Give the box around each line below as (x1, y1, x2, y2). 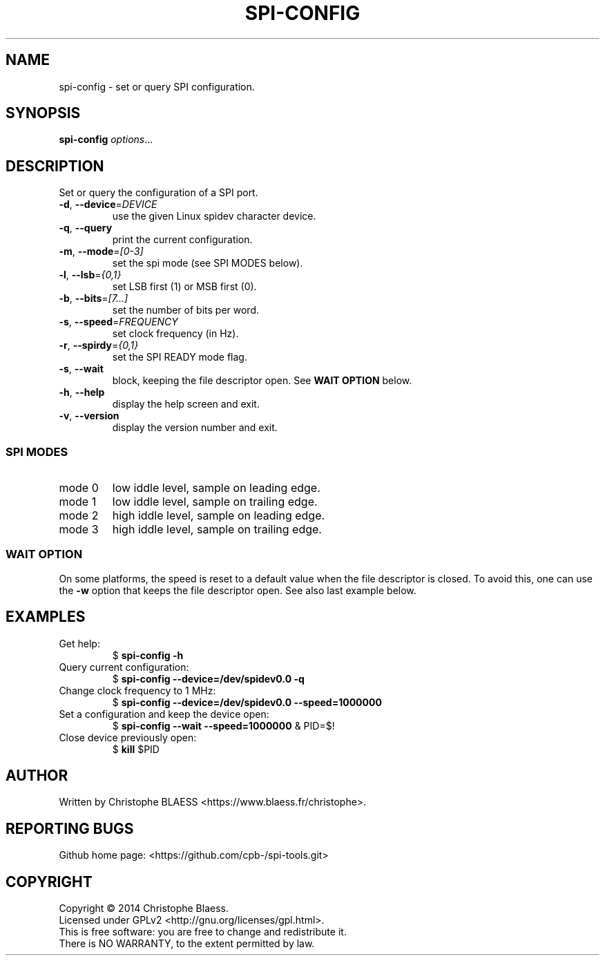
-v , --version (59, 410, 119, 422)
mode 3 (59, 522, 99, 537)
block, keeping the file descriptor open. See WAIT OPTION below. (112, 374, 412, 387)
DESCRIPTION (6, 157, 104, 175)
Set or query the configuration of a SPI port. (59, 187, 258, 199)
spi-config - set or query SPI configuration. (59, 80, 255, 93)
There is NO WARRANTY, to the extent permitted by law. (59, 938, 315, 950)
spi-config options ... (59, 133, 153, 146)
